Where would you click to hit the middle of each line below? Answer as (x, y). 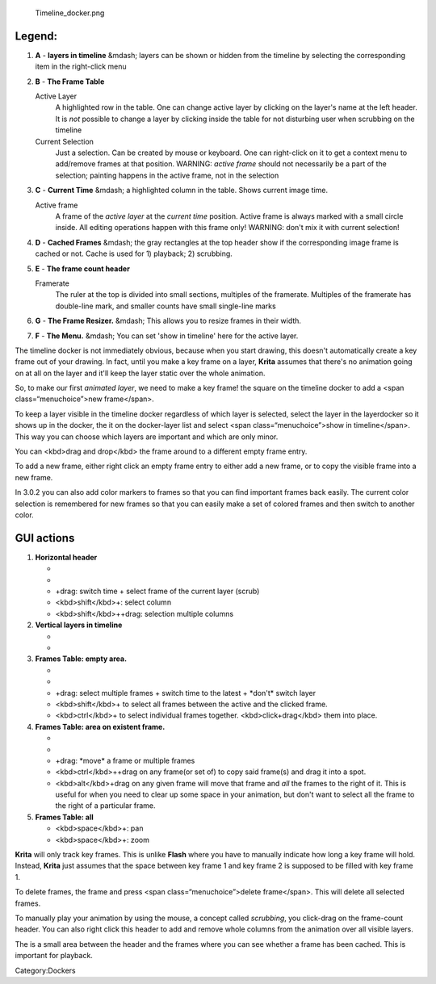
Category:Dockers (45, 970)
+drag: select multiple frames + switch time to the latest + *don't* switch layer (186, 693)
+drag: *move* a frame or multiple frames (125, 760)
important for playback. (54, 956)
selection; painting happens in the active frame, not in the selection (167, 175)
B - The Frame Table (70, 82)
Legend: (36, 36)
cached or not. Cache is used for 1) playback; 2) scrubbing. (134, 253)
